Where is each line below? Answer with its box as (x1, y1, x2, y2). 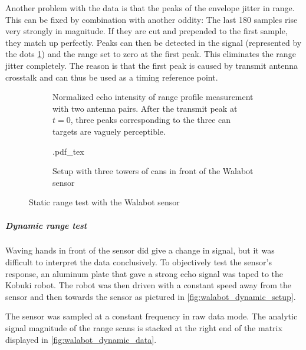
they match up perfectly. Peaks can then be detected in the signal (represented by (5, 36, 302, 48)
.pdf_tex (52, 145, 84, 157)
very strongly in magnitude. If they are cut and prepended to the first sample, (5, 25, 288, 37)
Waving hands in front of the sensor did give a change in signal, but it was (5, 244, 275, 256)
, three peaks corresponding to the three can (70, 114, 231, 126)
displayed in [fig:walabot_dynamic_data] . (5, 333, 157, 345)
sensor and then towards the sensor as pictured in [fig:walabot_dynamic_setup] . (5, 290, 296, 302)
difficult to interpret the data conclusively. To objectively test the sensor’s (5, 256, 272, 268)
